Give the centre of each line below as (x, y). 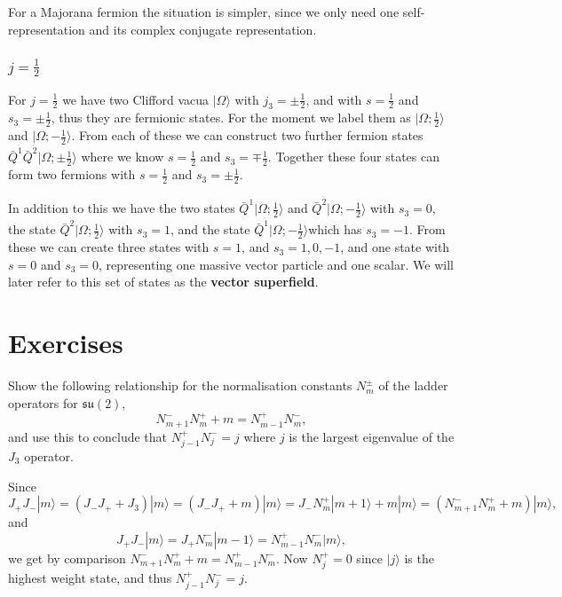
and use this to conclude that (88, 436)
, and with (334, 99)
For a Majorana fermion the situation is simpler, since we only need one (204, 12)
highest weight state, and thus (90, 578)
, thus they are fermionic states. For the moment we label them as (231, 118)
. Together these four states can (353, 157)
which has (335, 229)
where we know (123, 157)
